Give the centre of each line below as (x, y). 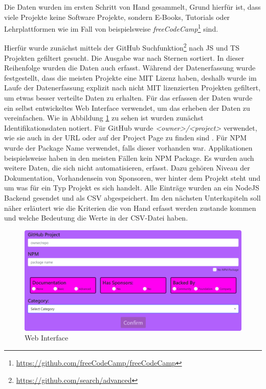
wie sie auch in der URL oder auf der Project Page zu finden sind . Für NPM (126, 138)
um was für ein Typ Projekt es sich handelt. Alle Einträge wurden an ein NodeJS (132, 188)
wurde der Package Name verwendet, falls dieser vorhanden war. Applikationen (128, 148)
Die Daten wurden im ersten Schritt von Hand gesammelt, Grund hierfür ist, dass (132, 7)
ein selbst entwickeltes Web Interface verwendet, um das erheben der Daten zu (127, 107)
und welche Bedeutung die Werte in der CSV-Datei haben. (96, 218)
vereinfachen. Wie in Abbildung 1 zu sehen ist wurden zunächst (104, 118)
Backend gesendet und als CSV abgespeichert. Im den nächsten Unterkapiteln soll (132, 198)
